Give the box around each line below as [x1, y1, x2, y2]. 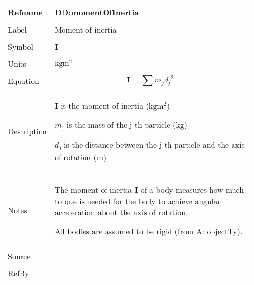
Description [8, 125, 47, 137]
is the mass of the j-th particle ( [66, 119, 176, 130]
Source [8, 250, 31, 262]
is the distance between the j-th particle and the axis [64, 139, 245, 150]
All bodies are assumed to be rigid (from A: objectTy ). [54, 225, 243, 237]
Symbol [8, 41, 34, 52]
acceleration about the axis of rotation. [54, 206, 188, 218]
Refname [8, 6, 42, 18]
